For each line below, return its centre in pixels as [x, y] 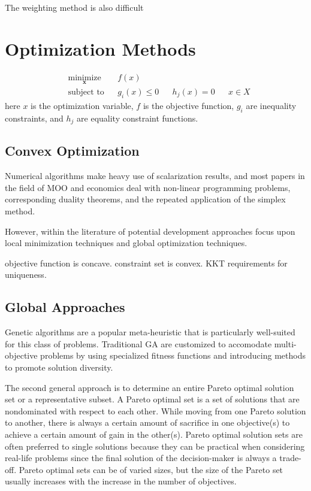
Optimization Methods [100, 48]
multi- [285, 343]
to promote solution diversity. [59, 367]
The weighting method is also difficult [74, 7]
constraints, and [34, 118]
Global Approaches [65, 307]
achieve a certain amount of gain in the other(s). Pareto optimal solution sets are [154, 434]
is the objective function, [188, 105]
